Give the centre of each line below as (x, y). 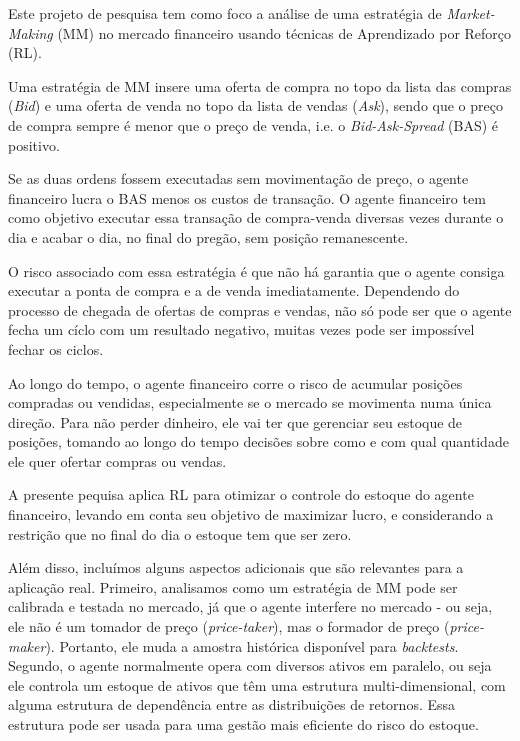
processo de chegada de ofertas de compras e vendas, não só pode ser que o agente (260, 309)
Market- (470, 13)
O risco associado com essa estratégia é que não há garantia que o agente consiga (256, 270)
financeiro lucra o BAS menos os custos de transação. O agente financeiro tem (247, 197)
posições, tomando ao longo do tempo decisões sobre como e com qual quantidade (258, 441)
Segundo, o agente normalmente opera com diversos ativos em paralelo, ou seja (250, 665)
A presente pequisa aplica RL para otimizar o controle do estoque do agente (241, 494)
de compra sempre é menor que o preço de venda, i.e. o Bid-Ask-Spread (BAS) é (253, 124)
